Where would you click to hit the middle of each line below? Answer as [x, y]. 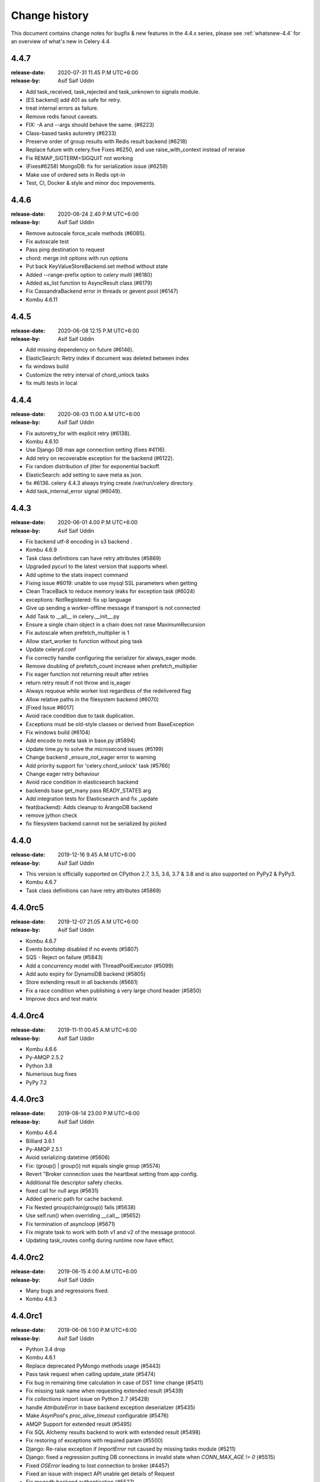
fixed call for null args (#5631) [62, 1190]
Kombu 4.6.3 [41, 1299]
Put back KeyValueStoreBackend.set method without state [97, 266]
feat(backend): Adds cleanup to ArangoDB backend [89, 807]
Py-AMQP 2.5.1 [44, 1149]
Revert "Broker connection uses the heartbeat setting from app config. [112, 1174]
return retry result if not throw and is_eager [78, 682]
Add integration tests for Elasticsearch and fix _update [92, 799]
